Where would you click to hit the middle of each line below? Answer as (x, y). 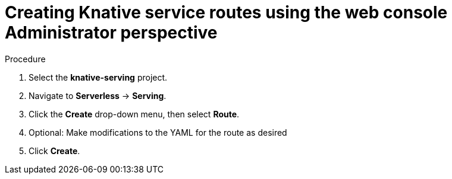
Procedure (25, 59)
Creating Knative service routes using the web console (226, 12)
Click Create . (54, 151)
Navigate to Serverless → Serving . (98, 95)
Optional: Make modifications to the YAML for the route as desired (158, 132)
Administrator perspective (111, 33)
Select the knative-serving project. (98, 77)
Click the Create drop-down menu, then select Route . (134, 114)
